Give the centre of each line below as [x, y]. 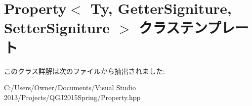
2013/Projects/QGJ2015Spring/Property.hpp [72, 97]
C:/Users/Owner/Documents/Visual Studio [70, 87]
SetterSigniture [57, 27]
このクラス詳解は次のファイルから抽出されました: [84, 71]
